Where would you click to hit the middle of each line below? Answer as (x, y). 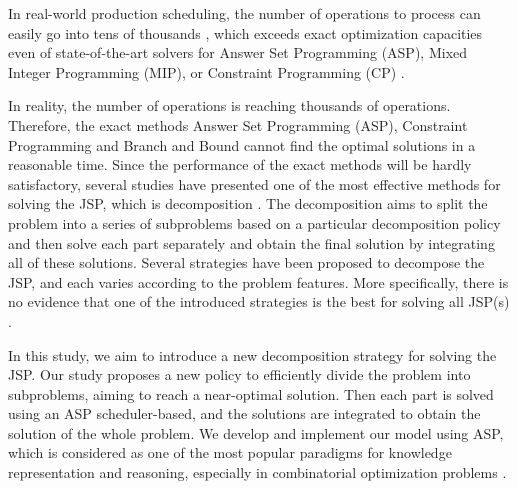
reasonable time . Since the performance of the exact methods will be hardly (240, 164)
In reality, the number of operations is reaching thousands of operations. (229, 105)
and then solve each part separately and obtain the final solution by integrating (251, 242)
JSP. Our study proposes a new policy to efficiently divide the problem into (239, 374)
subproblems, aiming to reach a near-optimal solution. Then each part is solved (251, 393)
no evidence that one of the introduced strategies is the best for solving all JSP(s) (259, 301)
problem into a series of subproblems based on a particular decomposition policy (254, 222)
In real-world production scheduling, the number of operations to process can (244, 13)
